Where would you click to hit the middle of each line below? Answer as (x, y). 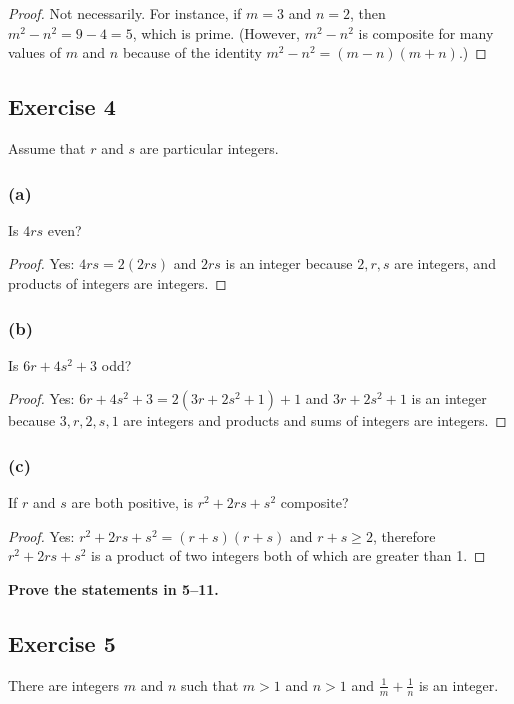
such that (209, 684)
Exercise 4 (62, 106)
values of (34, 52)
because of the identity (192, 52)
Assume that (47, 147)
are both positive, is (132, 502)
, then (367, 13)
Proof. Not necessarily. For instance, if (125, 13)
